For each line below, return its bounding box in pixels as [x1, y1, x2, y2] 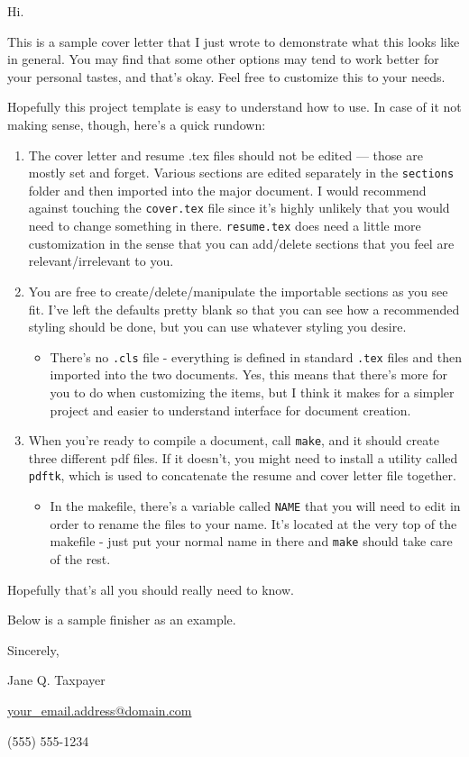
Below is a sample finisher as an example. [7, 610, 236, 629]
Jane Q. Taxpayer [7, 670, 106, 689]
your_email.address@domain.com [7, 700, 192, 719]
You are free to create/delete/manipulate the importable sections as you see [28, 281, 448, 300]
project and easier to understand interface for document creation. [50, 400, 411, 419]
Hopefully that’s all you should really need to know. [7, 579, 294, 598]
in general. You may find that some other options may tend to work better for [7, 50, 439, 68]
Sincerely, [7, 640, 60, 659]
